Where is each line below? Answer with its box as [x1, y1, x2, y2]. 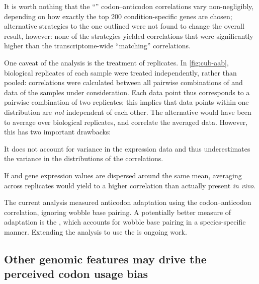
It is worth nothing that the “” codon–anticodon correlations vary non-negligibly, [4, 1, 254, 11]
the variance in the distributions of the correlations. [4, 153, 163, 164]
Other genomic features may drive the [4, 251, 207, 266]
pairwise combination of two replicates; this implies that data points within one [4, 97, 249, 107]
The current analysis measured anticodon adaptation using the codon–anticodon [4, 197, 251, 207]
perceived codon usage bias [4, 266, 148, 281]
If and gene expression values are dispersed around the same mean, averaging [4, 170, 242, 180]
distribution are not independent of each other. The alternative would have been [4, 106, 251, 117]
